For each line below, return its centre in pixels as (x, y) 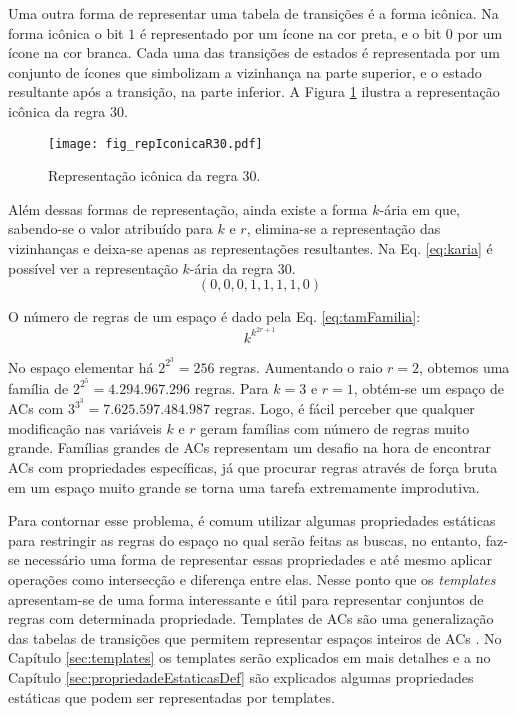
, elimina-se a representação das (343, 228)
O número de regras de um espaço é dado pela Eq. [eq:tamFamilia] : (214, 316)
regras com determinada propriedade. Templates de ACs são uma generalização (251, 618)
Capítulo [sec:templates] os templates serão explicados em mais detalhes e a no (249, 657)
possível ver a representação (93, 267)
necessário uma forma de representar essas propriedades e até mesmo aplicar (258, 559)
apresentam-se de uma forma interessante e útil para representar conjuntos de (246, 598)
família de (38, 387)
